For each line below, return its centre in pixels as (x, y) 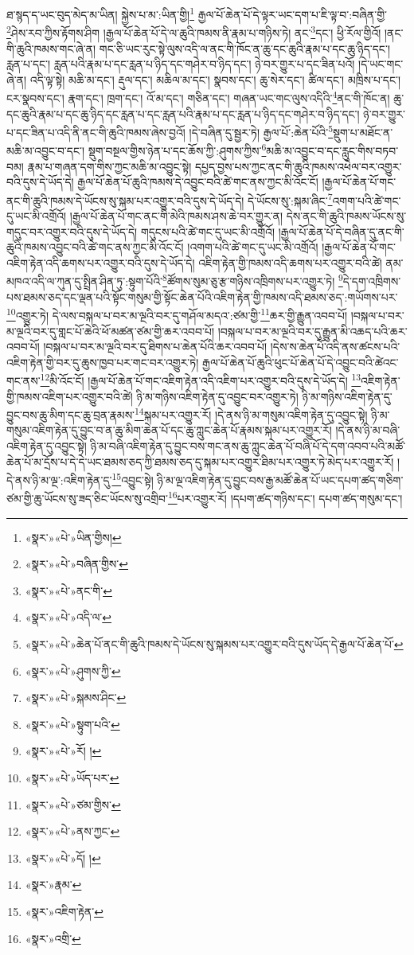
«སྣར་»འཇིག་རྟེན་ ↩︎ (64, 911)
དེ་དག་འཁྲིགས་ (372, 281)
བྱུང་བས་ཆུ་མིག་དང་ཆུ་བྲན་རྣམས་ (71, 414)
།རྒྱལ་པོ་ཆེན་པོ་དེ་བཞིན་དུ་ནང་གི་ (341, 231)
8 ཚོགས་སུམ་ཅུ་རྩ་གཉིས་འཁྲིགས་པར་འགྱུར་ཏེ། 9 (253, 280)
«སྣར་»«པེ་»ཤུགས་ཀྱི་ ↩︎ (73, 670)
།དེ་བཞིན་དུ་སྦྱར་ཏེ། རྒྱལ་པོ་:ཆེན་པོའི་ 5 (261, 131)
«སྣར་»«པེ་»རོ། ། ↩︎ (63, 751)
